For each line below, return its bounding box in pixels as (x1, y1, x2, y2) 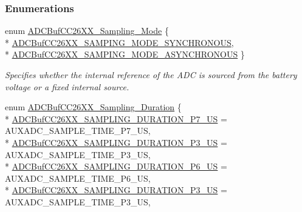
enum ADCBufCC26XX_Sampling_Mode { (5, 24, 169, 37)
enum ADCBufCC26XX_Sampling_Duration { (5, 101, 182, 113)
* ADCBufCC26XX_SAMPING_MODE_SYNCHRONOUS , (5, 36, 234, 48)
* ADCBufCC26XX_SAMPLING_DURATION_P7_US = (5, 112, 227, 125)
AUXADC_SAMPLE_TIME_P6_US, (5, 171, 151, 184)
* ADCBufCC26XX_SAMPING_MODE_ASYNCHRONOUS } (5, 48, 245, 61)
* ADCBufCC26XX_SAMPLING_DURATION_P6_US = (5, 160, 227, 173)
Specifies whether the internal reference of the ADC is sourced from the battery (5, 68, 297, 81)
